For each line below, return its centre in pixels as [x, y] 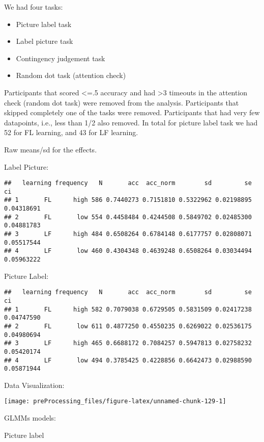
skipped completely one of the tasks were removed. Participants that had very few [132, 112]
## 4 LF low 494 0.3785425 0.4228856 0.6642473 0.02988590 [128, 360]
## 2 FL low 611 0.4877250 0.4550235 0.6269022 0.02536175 [128, 326]
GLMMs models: [30, 418]
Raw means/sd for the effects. [51, 149]
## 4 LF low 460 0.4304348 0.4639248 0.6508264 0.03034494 [128, 251]
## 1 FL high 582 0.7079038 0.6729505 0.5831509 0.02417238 [128, 309]
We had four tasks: [34, 7]
